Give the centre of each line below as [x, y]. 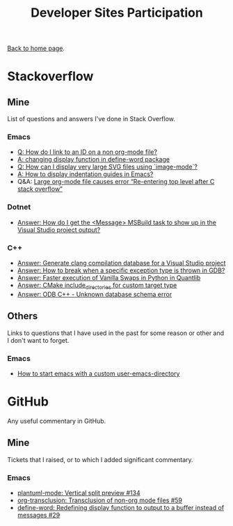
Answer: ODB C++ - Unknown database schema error [95, 294]
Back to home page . [36, 48]
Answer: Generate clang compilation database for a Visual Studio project [121, 263]
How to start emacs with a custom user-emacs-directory [98, 373]
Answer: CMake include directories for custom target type [97, 286]
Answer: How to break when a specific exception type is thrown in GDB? [121, 270]
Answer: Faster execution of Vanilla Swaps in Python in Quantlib [109, 278]
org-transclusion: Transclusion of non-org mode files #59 [100, 500]
